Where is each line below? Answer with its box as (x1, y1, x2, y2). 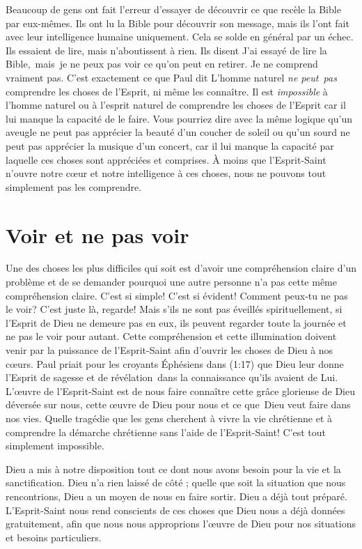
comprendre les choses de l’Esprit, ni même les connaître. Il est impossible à (6, 84, 328, 98)
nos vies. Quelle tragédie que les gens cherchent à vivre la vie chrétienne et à (6, 410, 332, 425)
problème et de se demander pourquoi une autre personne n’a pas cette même (6, 274, 337, 289)
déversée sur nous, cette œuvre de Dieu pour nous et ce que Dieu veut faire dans (6, 397, 351, 412)
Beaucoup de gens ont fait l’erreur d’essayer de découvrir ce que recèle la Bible (6, 2, 341, 16)
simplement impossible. (6, 438, 104, 453)
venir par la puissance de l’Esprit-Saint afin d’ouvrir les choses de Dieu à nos (6, 343, 333, 357)
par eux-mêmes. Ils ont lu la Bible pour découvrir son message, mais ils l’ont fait (6, 15, 349, 30)
